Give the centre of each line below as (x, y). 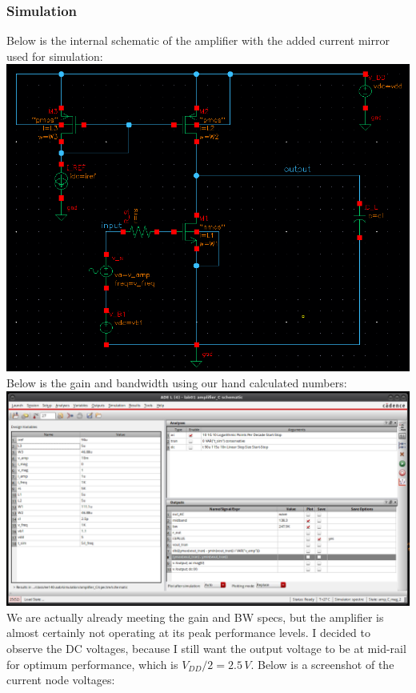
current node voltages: (61, 680)
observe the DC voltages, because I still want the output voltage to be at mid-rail (206, 649)
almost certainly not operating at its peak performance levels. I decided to (188, 633)
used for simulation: (55, 56)
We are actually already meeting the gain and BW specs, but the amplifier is (195, 617)
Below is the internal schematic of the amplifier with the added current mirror (198, 40)
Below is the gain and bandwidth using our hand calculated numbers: (177, 382)
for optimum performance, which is (92, 664)
